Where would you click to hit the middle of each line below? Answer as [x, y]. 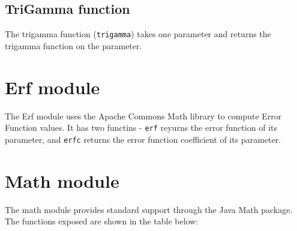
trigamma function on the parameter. [73, 45]
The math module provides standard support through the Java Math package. [149, 209]
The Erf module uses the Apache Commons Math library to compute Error [143, 115]
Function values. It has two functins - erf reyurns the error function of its [141, 127]
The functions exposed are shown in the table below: [102, 221]
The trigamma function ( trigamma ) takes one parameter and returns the [138, 34]
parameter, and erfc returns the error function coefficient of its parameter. [143, 139]
